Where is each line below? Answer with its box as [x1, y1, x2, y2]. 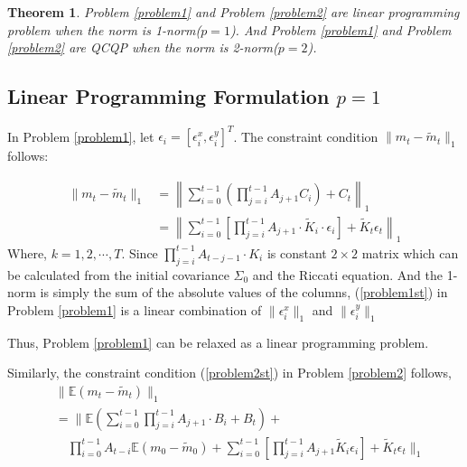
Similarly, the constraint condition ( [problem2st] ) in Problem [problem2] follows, [7, 363, 452, 382]
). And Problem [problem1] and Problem [229, 20, 452, 39]
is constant [266, 243, 327, 262]
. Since [121, 243, 158, 262]
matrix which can [361, 243, 459, 262]
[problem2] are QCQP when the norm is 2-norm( [7, 38, 278, 57]
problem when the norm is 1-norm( [7, 20, 201, 39]
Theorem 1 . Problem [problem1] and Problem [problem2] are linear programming [7, 3, 460, 21]
